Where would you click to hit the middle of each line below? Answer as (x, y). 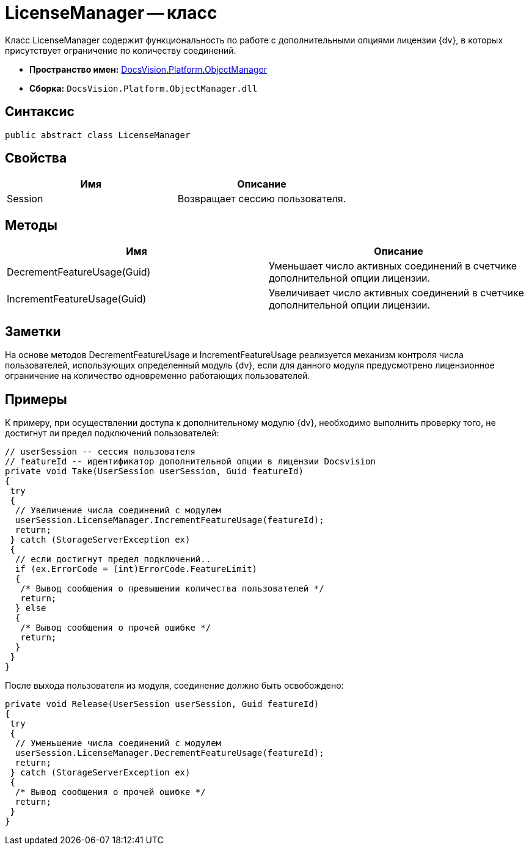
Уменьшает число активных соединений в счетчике (393, 266)
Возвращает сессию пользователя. (262, 199)
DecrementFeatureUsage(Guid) (79, 272)
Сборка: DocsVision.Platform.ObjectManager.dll (144, 88)
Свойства (36, 158)
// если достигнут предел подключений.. (113, 559)
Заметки (33, 331)
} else (31, 608)
